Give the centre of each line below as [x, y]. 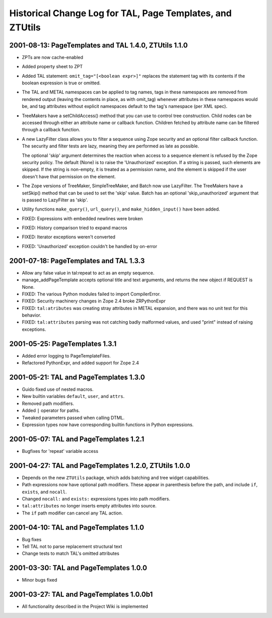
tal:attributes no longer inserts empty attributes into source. [89, 506]
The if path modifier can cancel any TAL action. [72, 513]
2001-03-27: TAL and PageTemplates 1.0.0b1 [81, 595]
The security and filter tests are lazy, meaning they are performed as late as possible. [111, 146]
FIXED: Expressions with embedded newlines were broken [82, 218]
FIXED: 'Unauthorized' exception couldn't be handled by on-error [89, 246]
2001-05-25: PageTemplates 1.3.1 [63, 344]
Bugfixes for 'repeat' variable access [60, 451]
